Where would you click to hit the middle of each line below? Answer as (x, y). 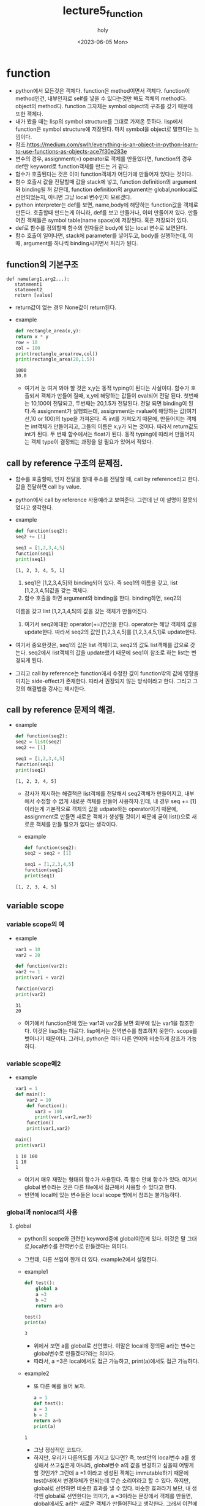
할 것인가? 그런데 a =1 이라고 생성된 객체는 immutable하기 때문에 (111, 1473)
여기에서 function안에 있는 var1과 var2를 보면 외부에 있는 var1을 (101, 1023)
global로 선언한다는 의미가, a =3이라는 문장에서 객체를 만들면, (119, 1496)
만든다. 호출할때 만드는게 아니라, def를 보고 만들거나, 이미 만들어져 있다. (101, 213)
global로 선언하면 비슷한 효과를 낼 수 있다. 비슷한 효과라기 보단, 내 (112, 1488)
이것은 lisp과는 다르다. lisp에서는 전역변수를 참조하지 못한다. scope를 (115, 1030)
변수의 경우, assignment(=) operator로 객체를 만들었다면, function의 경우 (103, 159)
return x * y (32, 336)
